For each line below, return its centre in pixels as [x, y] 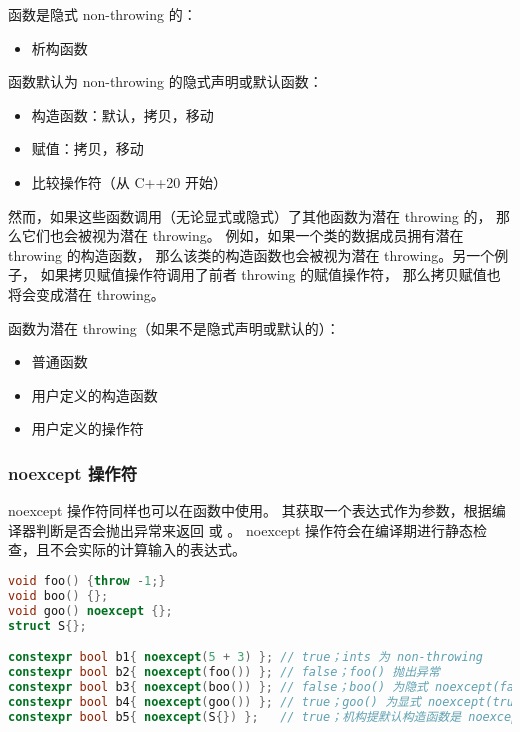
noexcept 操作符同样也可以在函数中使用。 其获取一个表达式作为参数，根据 [250, 510]
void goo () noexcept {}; [90, 610]
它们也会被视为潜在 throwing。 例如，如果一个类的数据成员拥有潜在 [242, 235]
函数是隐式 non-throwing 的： [102, 14]
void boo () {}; [58, 595]
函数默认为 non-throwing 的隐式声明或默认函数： [165, 81]
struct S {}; [47, 625]
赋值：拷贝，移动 [87, 148]
